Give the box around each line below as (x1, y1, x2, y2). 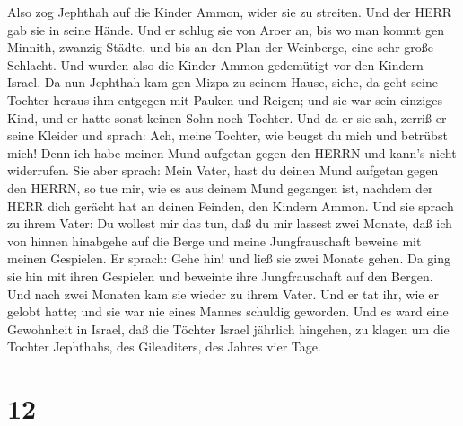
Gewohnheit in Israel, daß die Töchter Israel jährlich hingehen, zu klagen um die (7, 319, 450, 338)
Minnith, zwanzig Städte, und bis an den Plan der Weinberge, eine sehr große (7, 38, 433, 57)
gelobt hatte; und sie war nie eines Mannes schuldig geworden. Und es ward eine (7, 302, 449, 321)
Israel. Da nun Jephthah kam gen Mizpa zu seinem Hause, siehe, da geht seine (7, 73, 438, 92)
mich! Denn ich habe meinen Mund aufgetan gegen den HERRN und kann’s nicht (7, 143, 457, 162)
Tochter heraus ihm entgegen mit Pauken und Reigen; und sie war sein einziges (7, 90, 442, 109)
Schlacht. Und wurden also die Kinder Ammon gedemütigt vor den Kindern (7, 55, 424, 74)
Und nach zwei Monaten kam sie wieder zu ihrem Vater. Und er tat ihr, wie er (7, 284, 439, 303)
